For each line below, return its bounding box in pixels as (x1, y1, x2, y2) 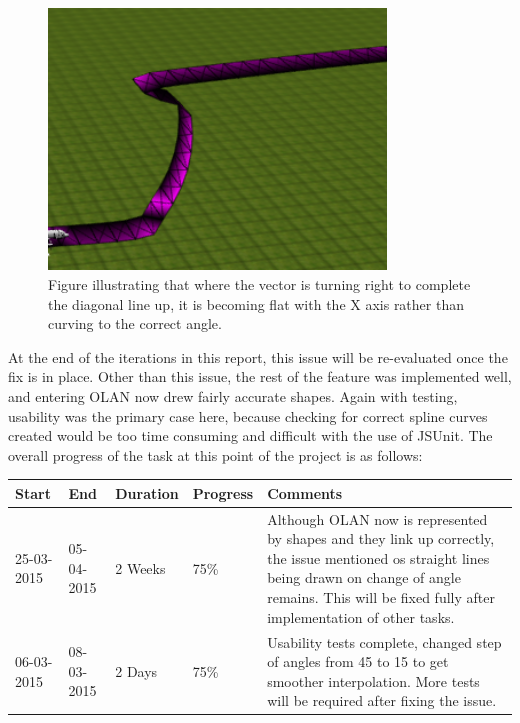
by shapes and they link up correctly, (267, 528, 495, 549)
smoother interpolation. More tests (267, 670, 480, 691)
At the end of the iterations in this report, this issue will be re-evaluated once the (8, 346, 508, 367)
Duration (115, 482, 179, 503)
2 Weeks (115, 557, 166, 578)
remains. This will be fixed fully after (267, 587, 495, 608)
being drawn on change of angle (267, 567, 461, 588)
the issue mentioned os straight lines (267, 547, 490, 568)
